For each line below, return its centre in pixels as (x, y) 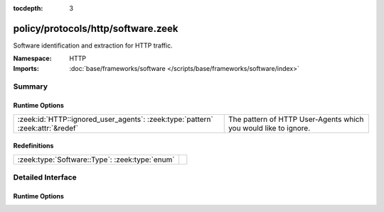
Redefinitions (33, 146)
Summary (31, 87)
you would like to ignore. (269, 128)
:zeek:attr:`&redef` (48, 128)
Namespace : (33, 58)
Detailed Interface (45, 177)
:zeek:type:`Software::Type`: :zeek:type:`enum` (96, 160)
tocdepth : (28, 8)
